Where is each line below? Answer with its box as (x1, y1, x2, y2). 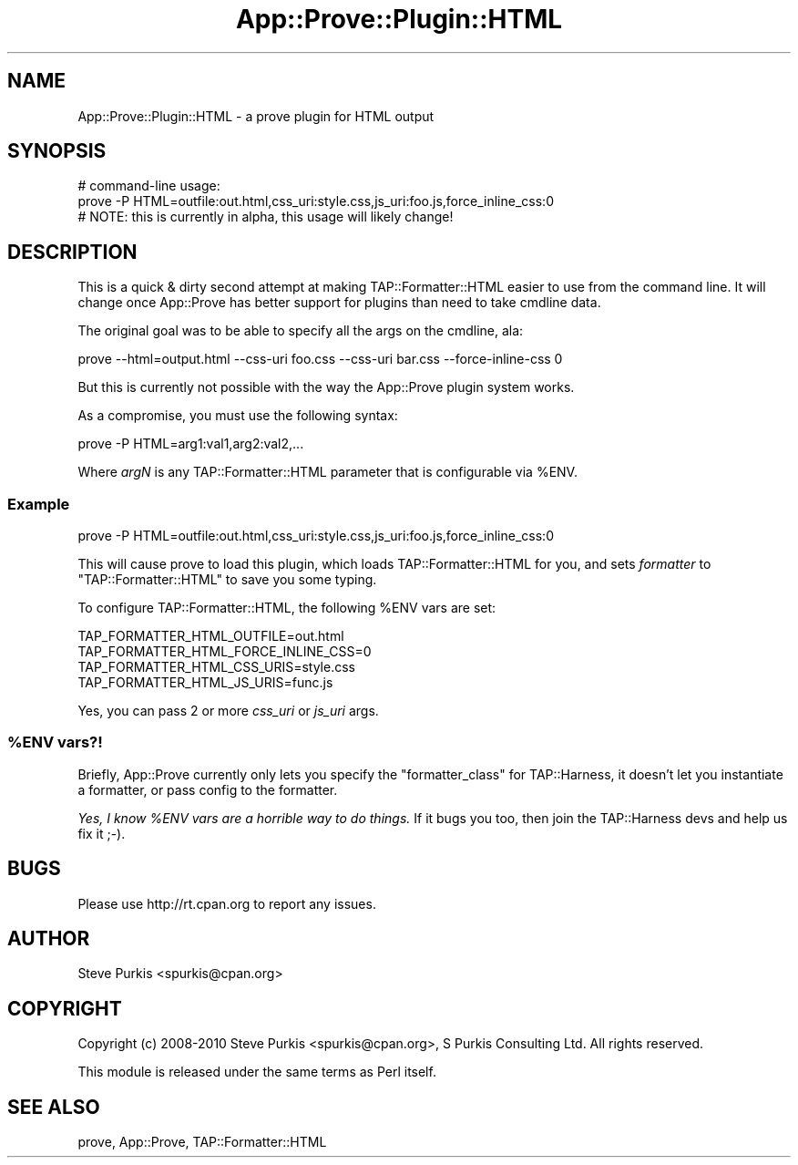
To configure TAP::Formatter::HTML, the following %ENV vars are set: (77, 600, 496, 616)
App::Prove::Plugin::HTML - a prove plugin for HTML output (77, 108, 435, 124)
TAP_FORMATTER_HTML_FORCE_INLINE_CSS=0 (77, 644, 372, 660)
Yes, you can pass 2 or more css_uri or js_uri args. (77, 703, 379, 719)
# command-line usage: (77, 178, 220, 194)
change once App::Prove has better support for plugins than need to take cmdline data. (77, 294, 601, 311)
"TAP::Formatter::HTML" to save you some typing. (77, 572, 377, 588)
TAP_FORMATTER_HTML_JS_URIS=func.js (77, 675, 333, 691)
